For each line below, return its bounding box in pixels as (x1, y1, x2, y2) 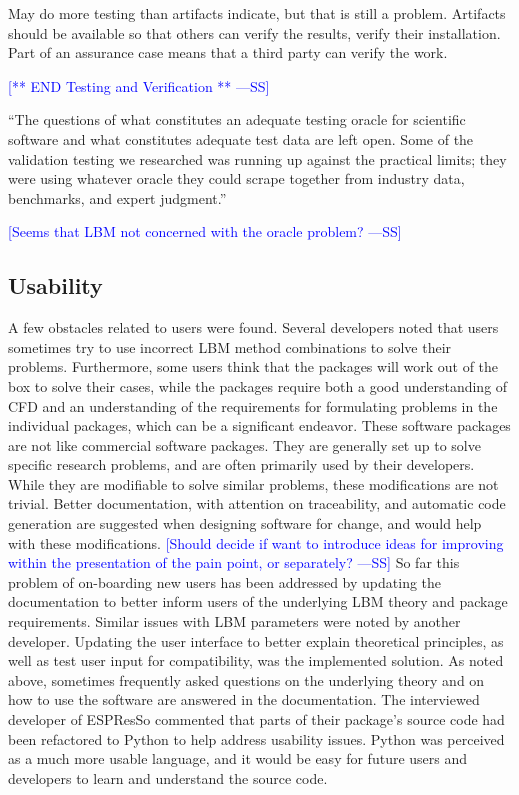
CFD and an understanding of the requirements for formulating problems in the (8, 395, 498, 416)
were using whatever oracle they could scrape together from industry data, (8, 168, 465, 189)
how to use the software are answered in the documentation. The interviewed (8, 689, 480, 710)
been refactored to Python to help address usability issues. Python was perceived (8, 728, 505, 749)
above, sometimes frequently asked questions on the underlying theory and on (8, 669, 485, 690)
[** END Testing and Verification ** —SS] (8, 75, 270, 96)
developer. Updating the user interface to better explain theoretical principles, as (8, 630, 504, 651)
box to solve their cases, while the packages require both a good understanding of (8, 375, 508, 396)
